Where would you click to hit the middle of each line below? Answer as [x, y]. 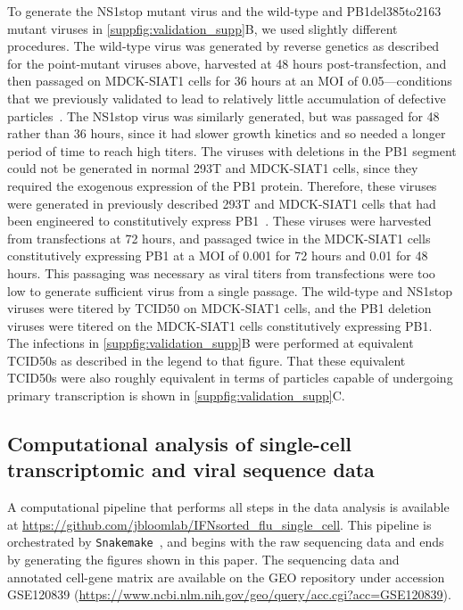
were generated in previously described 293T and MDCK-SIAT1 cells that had [222, 203]
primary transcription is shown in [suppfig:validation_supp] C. [176, 396]
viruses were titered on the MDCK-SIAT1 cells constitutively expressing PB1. [220, 325]
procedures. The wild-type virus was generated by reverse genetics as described [223, 46]
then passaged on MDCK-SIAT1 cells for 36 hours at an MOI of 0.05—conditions [230, 81]
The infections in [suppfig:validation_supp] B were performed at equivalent [211, 343]
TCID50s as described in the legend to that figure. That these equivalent [207, 360]
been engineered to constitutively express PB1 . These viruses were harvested [219, 221]
